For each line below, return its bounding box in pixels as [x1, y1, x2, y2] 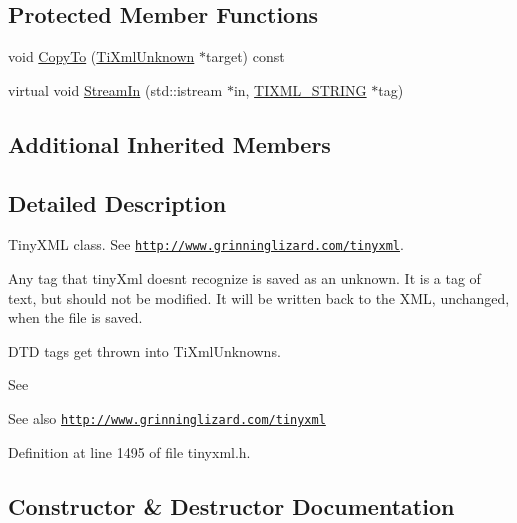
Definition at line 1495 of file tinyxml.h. [8, 441, 251, 462]
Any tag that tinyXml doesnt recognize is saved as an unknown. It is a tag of [8, 268, 481, 289]
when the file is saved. [8, 307, 143, 328]
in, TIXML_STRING [233, 79, 367, 100]
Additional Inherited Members [8, 128, 331, 159]
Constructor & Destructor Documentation [8, 490, 455, 521]
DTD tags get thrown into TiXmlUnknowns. [8, 340, 281, 361]
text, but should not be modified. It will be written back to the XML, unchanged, [8, 287, 510, 308]
